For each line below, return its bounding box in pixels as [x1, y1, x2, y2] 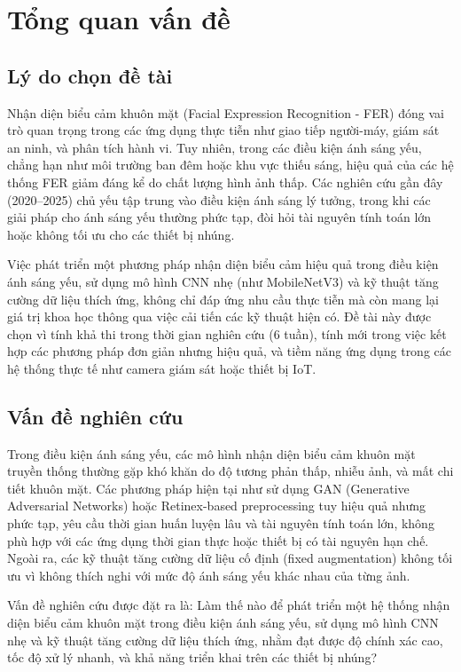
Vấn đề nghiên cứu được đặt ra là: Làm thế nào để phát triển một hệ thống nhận [7, 596, 450, 614]
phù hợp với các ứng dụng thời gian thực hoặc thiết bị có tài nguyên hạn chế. [7, 531, 429, 549]
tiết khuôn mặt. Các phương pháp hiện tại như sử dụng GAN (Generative [7, 478, 410, 497]
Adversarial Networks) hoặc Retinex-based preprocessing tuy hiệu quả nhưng [7, 496, 426, 515]
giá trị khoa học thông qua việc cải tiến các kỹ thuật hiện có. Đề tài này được [7, 307, 432, 326]
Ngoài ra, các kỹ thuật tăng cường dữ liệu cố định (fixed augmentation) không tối [7, 549, 453, 567]
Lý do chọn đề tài [7, 61, 173, 89]
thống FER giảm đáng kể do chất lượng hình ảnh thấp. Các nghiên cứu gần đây [7, 172, 443, 191]
